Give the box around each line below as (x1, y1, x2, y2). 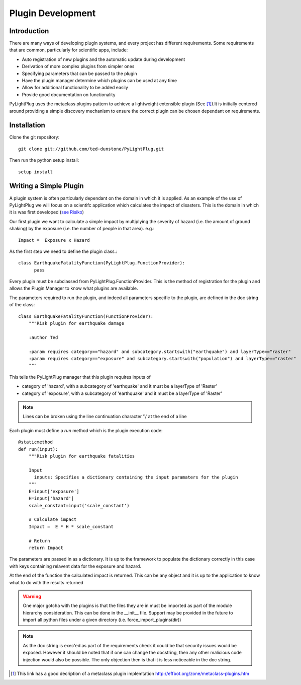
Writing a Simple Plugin (9, 182, 84, 190)
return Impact (28, 544, 64, 551)
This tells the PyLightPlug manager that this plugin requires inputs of (9, 374, 151, 380)
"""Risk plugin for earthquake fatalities (28, 453, 135, 459)
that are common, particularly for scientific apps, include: (9, 47, 128, 53)
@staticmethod (18, 439, 53, 445)
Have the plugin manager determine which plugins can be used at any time (22, 78, 177, 84)
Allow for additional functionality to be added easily (22, 85, 128, 91)
